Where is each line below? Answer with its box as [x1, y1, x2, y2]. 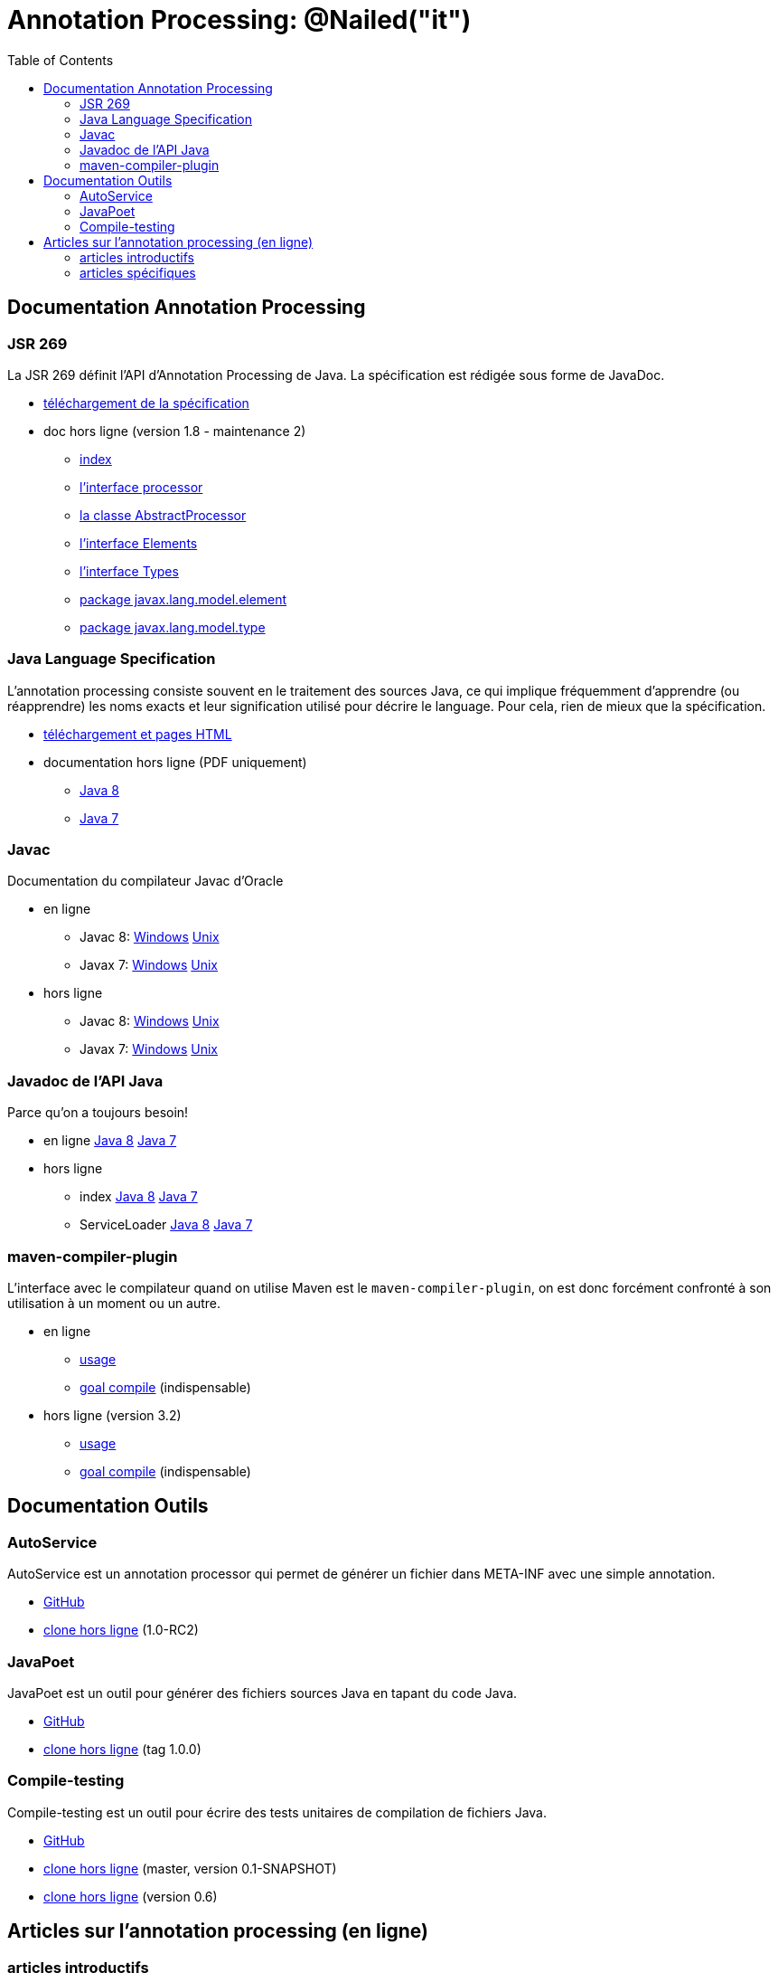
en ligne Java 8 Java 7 [43, 1133, 177, 1149]
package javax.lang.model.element [80, 591, 287, 607]
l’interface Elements [80, 535, 198, 551]
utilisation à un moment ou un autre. [7, 1295, 221, 1311]
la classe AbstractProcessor [80, 507, 247, 523]
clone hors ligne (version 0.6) [43, 1888, 218, 1904]
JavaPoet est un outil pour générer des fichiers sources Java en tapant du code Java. [7, 1684, 518, 1701]
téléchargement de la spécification [43, 394, 249, 411]
